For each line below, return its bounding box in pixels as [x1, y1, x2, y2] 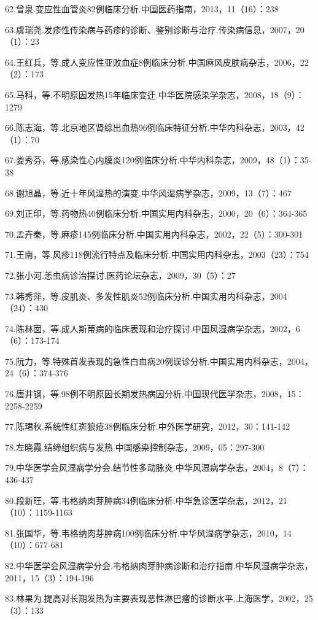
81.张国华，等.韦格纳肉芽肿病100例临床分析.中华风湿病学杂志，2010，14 [5, 526, 292, 539]
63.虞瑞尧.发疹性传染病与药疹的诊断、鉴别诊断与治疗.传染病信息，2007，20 [5, 23, 304, 36]
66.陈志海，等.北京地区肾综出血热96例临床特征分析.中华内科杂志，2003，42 [5, 121, 304, 134]
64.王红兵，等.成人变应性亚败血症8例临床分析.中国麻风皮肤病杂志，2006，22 [5, 55, 309, 68]
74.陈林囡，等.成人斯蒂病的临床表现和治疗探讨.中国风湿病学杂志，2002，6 [5, 322, 300, 335]
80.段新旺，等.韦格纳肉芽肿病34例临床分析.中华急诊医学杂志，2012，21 [5, 494, 287, 506]
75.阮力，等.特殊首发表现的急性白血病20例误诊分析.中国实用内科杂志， [5, 354, 287, 367]
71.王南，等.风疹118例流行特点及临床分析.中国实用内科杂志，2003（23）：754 [5, 248, 309, 261]
